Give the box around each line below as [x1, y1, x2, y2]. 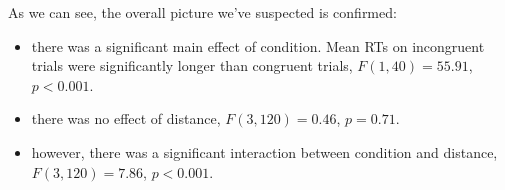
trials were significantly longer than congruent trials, [31, 55, 353, 76]
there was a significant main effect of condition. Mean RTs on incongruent [31, 35, 485, 56]
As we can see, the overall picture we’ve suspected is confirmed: [8, 2, 397, 22]
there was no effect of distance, [31, 108, 221, 129]
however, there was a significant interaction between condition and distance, [31, 141, 498, 162]
